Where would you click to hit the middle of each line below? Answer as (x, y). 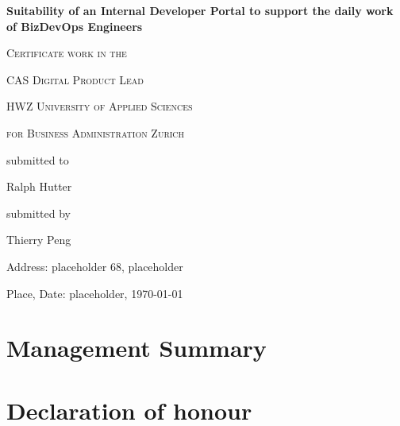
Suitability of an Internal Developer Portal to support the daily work (200, 10)
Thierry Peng (39, 240)
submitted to (38, 159)
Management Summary (137, 348)
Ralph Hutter (39, 186)
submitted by (38, 213)
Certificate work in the (67, 53)
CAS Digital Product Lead (75, 79)
